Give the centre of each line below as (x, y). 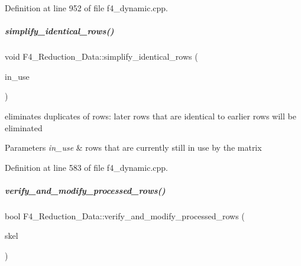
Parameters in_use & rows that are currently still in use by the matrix (133, 147)
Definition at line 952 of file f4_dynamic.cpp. (86, 8)
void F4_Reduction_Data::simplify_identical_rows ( (101, 56)
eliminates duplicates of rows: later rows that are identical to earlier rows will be (150, 116)
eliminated (24, 127)
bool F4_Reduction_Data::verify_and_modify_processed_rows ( (125, 215)
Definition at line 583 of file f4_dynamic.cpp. (86, 167)
